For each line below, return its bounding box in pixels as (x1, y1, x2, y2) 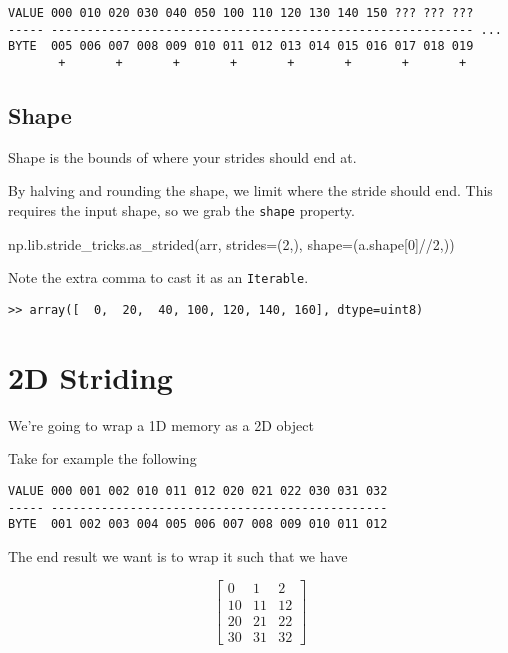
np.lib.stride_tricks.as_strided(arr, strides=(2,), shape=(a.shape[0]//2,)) (8, 233, 455, 254)
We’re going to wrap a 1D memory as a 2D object (8, 414, 314, 435)
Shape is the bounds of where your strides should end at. (8, 146, 357, 167)
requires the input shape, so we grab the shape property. (8, 200, 355, 221)
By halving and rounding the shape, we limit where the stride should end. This (8, 180, 493, 201)
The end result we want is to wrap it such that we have (8, 545, 348, 566)
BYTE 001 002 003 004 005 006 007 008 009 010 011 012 (8, 517, 388, 532)
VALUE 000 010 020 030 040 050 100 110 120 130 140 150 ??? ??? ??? (8, 6, 474, 20)
